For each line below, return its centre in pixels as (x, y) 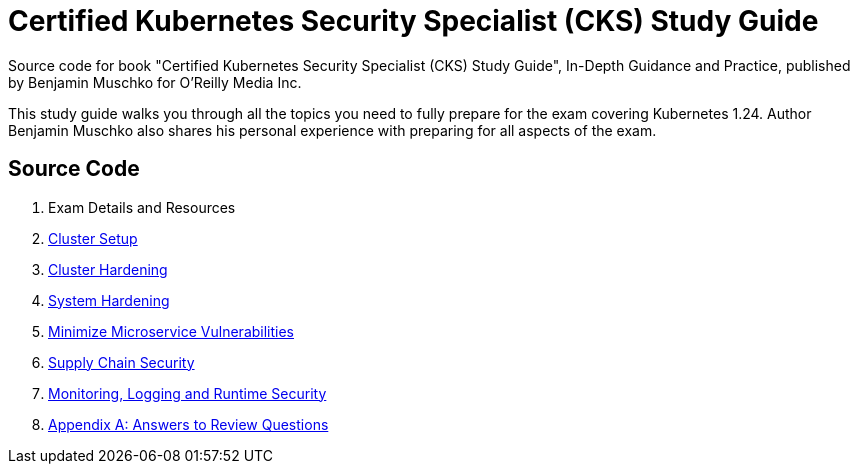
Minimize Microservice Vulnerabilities (171, 331)
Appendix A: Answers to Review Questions (188, 424)
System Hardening (109, 300)
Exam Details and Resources (142, 207)
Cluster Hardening (108, 269)
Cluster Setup (93, 238)
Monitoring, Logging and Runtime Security (187, 393)
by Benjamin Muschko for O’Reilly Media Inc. (155, 82)
